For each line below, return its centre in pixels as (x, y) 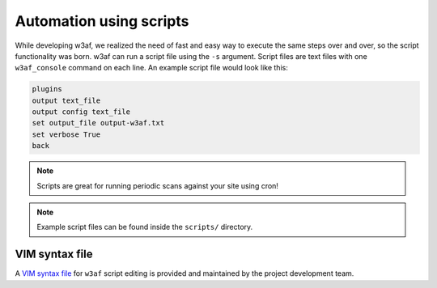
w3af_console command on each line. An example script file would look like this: (152, 68)
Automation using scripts (102, 21)
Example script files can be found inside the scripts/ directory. (145, 227)
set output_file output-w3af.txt (98, 123)
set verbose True (66, 134)
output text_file (66, 100)
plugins (47, 89)
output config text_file (81, 112)
